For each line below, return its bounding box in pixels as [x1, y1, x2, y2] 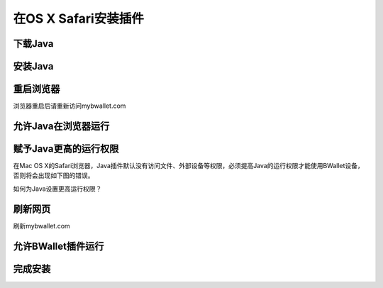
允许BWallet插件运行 [13, 240, 104, 252]
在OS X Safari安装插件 [13, 11, 145, 26]
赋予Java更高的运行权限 [13, 143, 119, 155]
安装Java [13, 60, 54, 72]
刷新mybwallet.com [13, 221, 70, 230]
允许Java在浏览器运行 [13, 120, 110, 132]
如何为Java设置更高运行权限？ [13, 184, 102, 193]
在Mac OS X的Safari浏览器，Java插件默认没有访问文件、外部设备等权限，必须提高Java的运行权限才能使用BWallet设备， [13, 162, 365, 170]
